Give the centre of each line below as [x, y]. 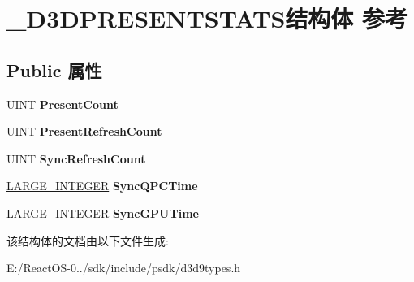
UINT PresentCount [63, 104]
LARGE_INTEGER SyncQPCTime [102, 186]
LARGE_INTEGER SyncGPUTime [103, 213]
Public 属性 [54, 69]
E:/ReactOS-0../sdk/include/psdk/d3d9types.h [124, 268]
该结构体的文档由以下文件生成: [88, 240]
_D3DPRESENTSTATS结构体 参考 [207, 18]
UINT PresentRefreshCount [84, 131]
